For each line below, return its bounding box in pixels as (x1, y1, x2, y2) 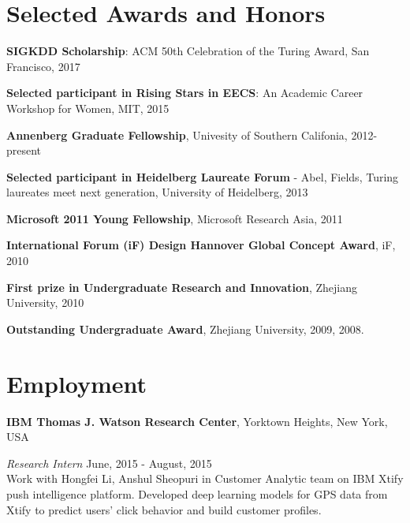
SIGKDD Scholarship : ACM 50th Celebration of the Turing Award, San (6, 43, 370, 59)
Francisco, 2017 (6, 58, 80, 74)
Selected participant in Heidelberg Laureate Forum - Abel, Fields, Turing (6, 168, 399, 185)
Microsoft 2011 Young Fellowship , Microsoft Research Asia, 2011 (6, 210, 343, 226)
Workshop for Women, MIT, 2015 (6, 99, 170, 116)
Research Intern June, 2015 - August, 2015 (6, 454, 212, 471)
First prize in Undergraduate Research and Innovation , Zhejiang (6, 278, 358, 295)
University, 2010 (6, 294, 84, 311)
